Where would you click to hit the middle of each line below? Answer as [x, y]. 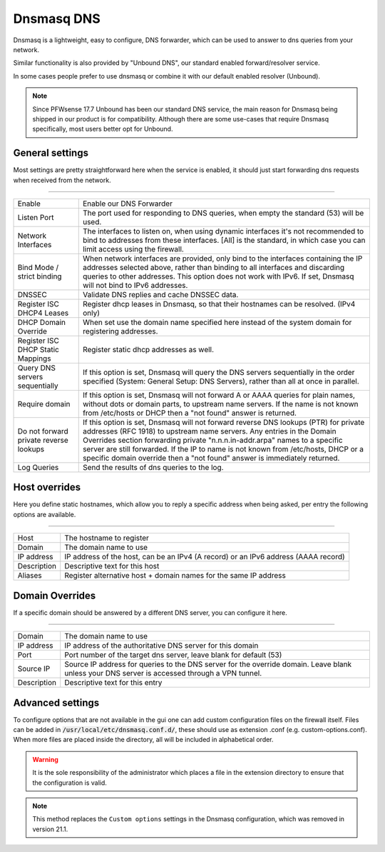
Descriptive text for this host [112, 566]
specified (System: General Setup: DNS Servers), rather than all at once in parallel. [221, 381]
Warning [45, 759]
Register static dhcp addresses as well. [148, 349]
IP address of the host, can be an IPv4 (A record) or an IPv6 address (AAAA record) [205, 557]
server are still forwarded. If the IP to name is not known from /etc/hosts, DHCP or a [223, 448]
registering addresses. [120, 331]
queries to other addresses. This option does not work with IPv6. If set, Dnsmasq [218, 276]
